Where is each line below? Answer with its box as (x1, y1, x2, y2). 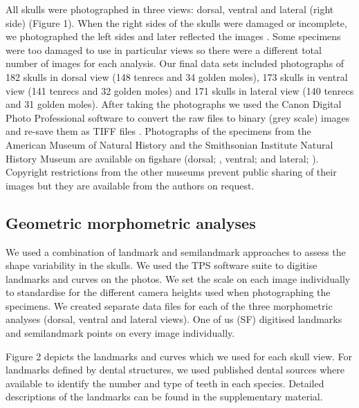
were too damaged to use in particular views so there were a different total (6, 42, 322, 57)
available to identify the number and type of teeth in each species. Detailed (6, 375, 324, 390)
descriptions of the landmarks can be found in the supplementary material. (6, 389, 323, 404)
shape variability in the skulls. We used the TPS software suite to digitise (6, 258, 317, 272)
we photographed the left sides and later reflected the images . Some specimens (6, 29, 341, 44)
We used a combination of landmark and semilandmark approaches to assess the (6, 244, 346, 259)
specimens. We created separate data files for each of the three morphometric (6, 298, 333, 313)
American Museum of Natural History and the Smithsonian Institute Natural (6, 137, 333, 151)
